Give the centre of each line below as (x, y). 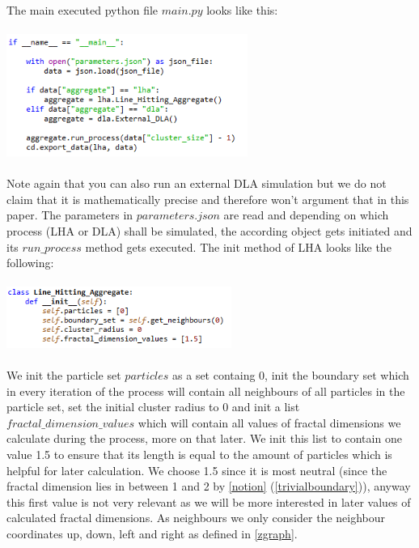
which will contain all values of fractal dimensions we (269, 422)
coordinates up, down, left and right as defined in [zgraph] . (152, 533)
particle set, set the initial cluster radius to (113, 407)
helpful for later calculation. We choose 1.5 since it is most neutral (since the (197, 470)
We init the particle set (64, 375)
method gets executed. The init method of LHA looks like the (238, 246)
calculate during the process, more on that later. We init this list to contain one (204, 438)
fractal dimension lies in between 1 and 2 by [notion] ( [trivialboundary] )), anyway (209, 486)
